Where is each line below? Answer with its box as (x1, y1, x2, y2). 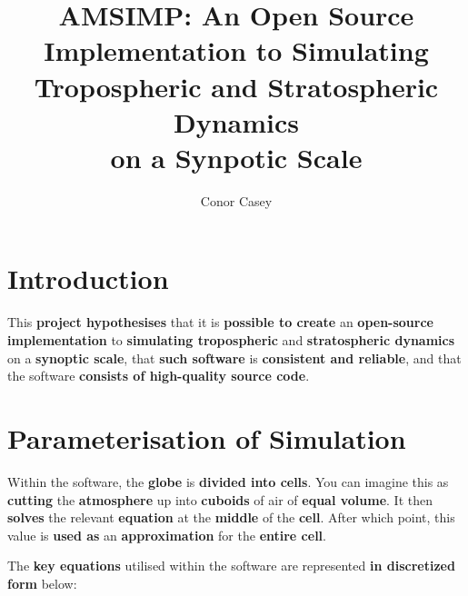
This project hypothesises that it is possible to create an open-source (7, 313, 433, 332)
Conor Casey (200, 191, 273, 210)
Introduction (7, 260, 169, 297)
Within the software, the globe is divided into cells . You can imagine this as (7, 472, 449, 491)
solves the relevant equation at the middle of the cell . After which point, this (7, 508, 455, 527)
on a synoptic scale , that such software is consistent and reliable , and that (7, 348, 462, 367)
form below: (7, 573, 77, 592)
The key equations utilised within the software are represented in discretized (7, 556, 455, 575)
